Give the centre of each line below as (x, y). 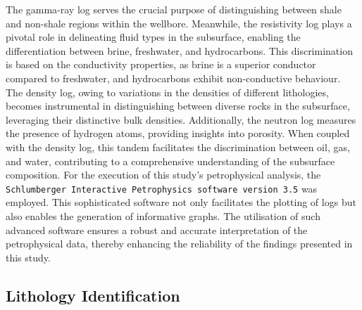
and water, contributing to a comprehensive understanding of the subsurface (170, 161)
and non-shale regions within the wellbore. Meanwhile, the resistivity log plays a (179, 23)
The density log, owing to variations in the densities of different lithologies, (167, 92)
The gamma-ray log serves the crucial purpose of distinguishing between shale (174, 9)
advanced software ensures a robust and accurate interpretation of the (157, 230)
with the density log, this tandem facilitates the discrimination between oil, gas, (178, 147)
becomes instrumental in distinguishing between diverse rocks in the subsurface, (178, 106)
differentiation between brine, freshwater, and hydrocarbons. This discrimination (179, 50)
